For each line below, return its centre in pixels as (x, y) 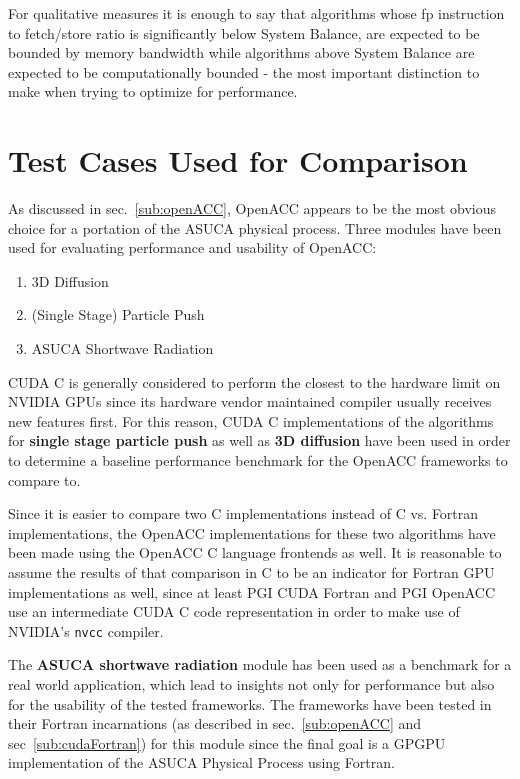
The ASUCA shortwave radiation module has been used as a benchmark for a (260, 664)
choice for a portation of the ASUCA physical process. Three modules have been (255, 227)
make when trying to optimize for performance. (153, 91)
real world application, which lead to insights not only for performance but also (251, 684)
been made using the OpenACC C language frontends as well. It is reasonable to (255, 552)
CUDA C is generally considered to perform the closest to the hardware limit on (254, 381)
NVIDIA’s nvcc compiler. (86, 630)
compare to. (44, 479)
